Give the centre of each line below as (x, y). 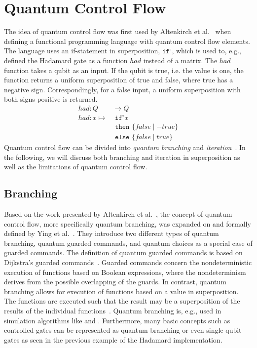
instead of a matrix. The (180, 60)
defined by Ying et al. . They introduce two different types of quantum (111, 233)
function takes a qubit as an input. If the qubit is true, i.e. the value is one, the (124, 70)
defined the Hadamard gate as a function (66, 60)
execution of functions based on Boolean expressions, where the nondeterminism (125, 272)
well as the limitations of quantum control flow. (76, 167)
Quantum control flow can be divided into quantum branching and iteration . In (125, 147)
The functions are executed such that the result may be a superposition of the (122, 301)
